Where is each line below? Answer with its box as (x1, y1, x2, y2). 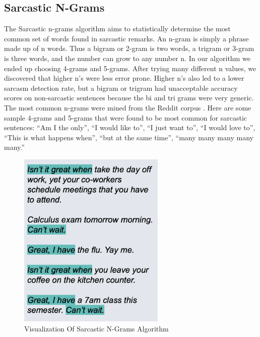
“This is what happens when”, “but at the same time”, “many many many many (4, 132, 253, 142)
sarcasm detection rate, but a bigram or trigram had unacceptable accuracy (4, 82, 238, 93)
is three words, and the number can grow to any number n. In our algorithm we (4, 52, 250, 63)
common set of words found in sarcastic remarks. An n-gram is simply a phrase (4, 33, 249, 43)
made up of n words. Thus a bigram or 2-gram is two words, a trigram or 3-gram (4, 43, 254, 53)
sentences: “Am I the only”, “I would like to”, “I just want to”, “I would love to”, (4, 122, 255, 133)
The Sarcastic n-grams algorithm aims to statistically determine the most (4, 23, 231, 34)
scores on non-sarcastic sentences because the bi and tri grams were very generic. (4, 92, 254, 103)
